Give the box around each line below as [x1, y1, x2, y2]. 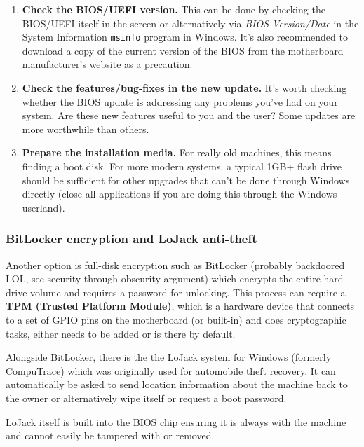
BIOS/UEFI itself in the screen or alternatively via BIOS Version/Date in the [22, 15, 359, 30]
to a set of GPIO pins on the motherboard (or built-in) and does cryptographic [6, 312, 346, 326]
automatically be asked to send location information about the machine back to [6, 377, 348, 392]
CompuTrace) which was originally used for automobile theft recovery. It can [6, 363, 336, 378]
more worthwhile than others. [22, 121, 149, 136]
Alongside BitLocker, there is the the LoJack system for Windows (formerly [6, 350, 332, 364]
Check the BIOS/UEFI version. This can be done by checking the [22, 2, 325, 16]
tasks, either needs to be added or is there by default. [6, 326, 236, 341]
